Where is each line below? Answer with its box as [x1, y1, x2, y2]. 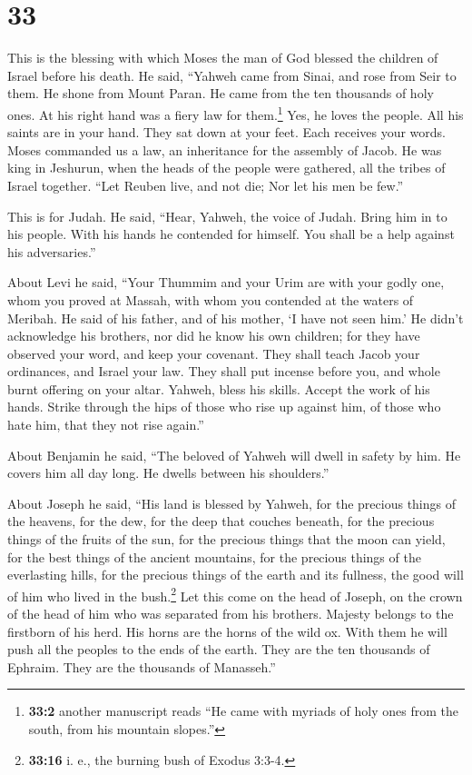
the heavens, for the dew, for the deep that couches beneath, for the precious [7, 512, 435, 531]
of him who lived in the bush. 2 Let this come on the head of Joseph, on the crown [7, 583, 463, 605]
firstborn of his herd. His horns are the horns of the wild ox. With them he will [7, 621, 447, 641]
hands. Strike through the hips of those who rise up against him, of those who [7, 397, 441, 416]
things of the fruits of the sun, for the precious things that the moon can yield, [7, 530, 446, 549]
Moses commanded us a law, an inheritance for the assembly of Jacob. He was [7, 140, 442, 159]
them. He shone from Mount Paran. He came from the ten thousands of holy [7, 84, 434, 103]
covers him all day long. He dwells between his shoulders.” [7, 463, 329, 482]
